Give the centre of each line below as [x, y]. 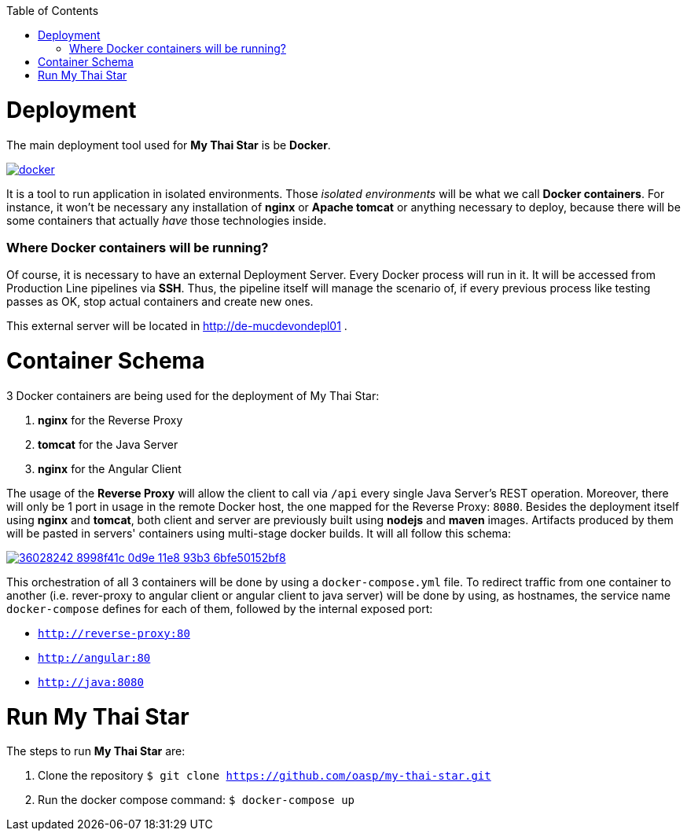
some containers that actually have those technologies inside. [167, 220]
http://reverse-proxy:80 [114, 633]
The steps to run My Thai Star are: [96, 751]
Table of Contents [53, 11]
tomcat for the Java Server [108, 444]
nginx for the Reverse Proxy [110, 420]
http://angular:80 [94, 657]
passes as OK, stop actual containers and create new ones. [160, 302]
